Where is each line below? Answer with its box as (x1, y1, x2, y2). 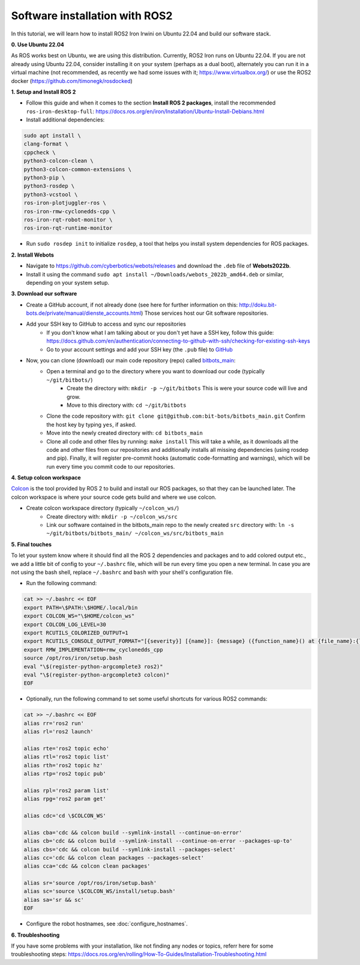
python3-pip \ (23, 174, 65, 181)
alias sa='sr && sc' (23, 896, 84, 903)
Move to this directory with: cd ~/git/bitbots (67, 401, 187, 409)
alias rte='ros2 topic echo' (23, 745, 110, 752)
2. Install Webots (11, 251, 54, 258)
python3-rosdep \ (23, 183, 75, 189)
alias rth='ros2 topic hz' (23, 762, 103, 769)
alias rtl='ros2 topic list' (23, 753, 110, 760)
